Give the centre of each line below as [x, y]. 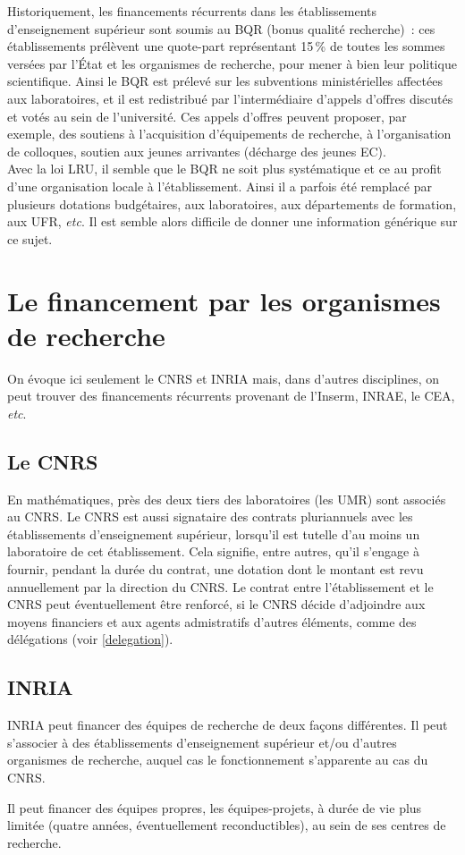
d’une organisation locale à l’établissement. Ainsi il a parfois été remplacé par [220, 186]
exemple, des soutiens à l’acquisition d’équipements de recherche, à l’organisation [229, 134]
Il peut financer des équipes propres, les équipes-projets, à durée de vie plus [215, 807]
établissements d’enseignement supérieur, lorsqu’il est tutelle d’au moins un [214, 533]
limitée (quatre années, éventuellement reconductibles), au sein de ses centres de [227, 825]
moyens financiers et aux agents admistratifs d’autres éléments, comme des [212, 621]
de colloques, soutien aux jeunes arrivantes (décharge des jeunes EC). [197, 151]
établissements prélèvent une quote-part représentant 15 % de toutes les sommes [226, 46]
